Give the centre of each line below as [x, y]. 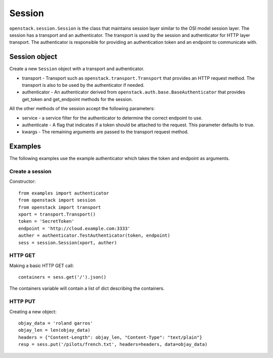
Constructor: [22, 181]
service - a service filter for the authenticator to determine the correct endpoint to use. [112, 118]
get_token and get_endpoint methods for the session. [78, 99]
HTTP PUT [22, 301]
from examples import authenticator [64, 193]
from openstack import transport [60, 207]
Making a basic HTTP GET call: [42, 266]
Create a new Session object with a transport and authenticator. [77, 69]
